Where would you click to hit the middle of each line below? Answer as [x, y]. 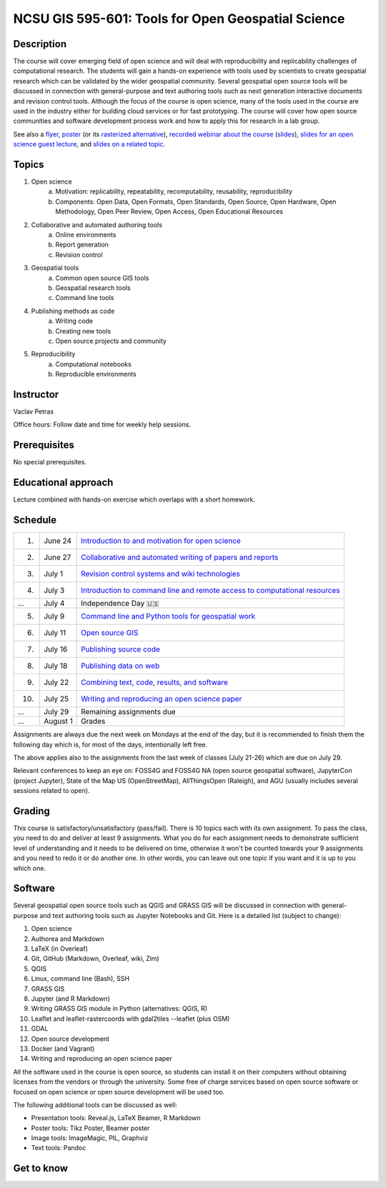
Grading [31, 811]
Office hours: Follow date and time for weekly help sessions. [102, 424]
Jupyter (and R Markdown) [71, 998]
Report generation [82, 245]
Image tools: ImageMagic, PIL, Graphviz [90, 1138]
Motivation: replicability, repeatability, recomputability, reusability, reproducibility [174, 191]
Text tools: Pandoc [59, 1148]
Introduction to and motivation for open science [161, 541]
